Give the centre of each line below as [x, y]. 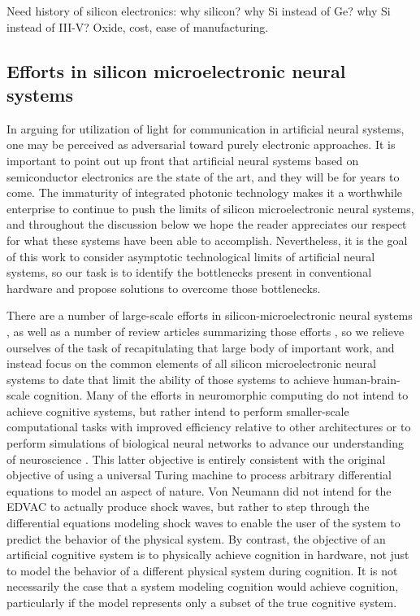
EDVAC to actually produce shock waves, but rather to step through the [188, 507]
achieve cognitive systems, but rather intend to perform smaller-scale [178, 411]
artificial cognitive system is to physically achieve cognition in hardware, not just [208, 555]
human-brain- [366, 379]
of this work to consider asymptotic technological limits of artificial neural [191, 256]
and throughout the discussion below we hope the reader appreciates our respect [207, 224]
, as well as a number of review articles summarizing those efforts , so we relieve [206, 331]
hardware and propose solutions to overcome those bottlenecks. [164, 288]
